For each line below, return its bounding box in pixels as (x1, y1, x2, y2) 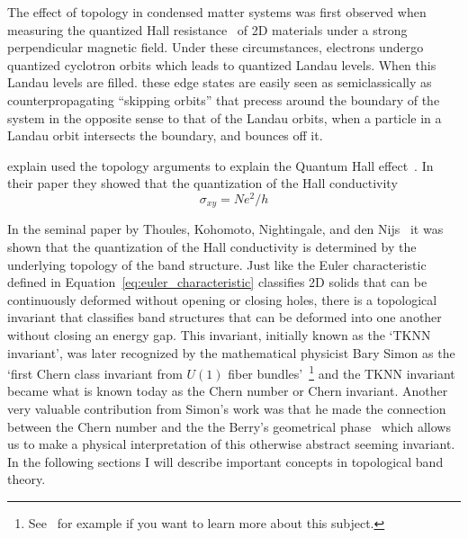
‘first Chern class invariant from (7, 363, 183, 382)
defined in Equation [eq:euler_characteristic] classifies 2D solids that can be (7, 273, 427, 291)
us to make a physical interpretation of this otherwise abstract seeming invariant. (7, 435, 455, 453)
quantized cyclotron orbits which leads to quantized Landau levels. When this (7, 55, 436, 74)
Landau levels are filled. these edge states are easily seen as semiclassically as (7, 73, 432, 92)
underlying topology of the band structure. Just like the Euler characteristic (7, 255, 427, 273)
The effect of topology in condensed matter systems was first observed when (7, 3, 427, 21)
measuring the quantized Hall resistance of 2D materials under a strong (7, 20, 408, 39)
